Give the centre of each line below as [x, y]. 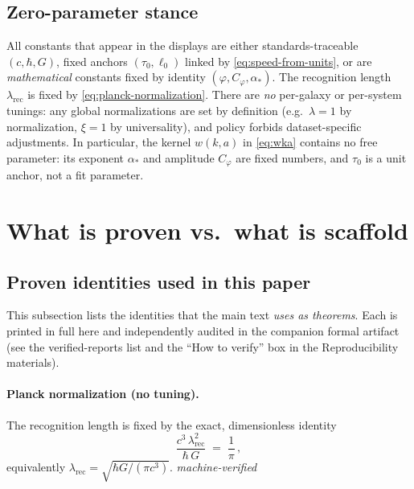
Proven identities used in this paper [159, 281]
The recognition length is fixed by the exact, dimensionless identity [172, 424]
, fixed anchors [92, 61]
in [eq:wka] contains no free [310, 142]
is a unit [386, 157]
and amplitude [178, 157]
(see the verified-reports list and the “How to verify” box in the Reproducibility [203, 346]
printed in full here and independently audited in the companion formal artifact [203, 330]
